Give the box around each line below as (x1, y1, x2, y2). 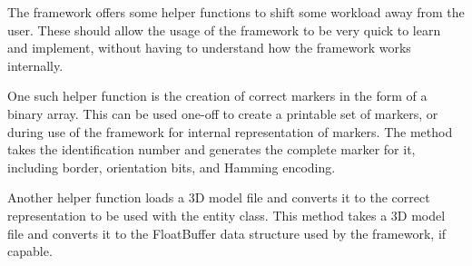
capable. (7, 241, 53, 261)
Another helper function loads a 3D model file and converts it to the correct (7, 188, 430, 207)
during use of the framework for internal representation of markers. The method (7, 122, 453, 141)
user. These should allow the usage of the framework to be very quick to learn (7, 20, 441, 39)
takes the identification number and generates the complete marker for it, (7, 140, 416, 159)
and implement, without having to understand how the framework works (7, 38, 411, 57)
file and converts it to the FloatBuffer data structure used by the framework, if (7, 223, 447, 242)
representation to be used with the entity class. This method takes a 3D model (7, 205, 446, 224)
